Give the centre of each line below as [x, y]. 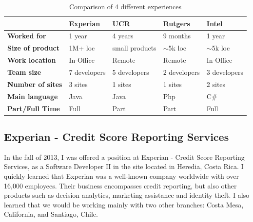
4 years [123, 36]
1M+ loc [82, 48]
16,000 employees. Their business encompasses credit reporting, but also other [120, 185]
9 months [177, 36]
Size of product [34, 48]
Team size [24, 72]
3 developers [225, 72]
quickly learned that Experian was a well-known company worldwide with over [121, 176]
